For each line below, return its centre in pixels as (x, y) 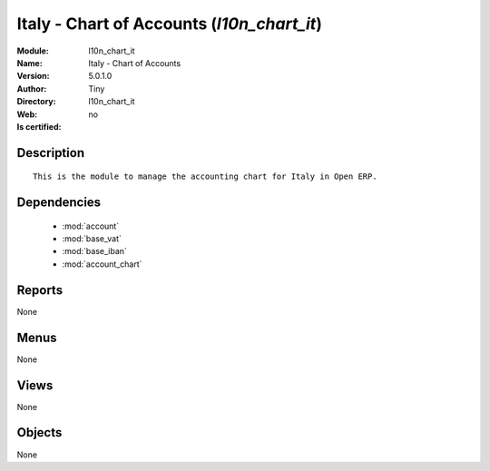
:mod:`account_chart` (102, 264)
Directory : (36, 102)
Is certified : (39, 126)
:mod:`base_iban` (94, 251)
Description (51, 153)
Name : (29, 63)
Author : (32, 88)
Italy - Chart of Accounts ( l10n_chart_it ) (169, 24)
